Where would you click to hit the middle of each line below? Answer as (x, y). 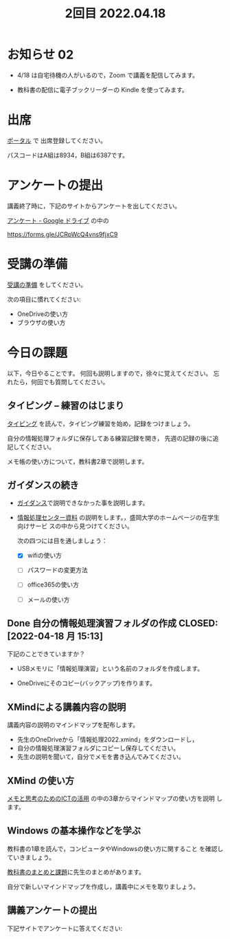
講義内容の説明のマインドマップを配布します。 (73, 725)
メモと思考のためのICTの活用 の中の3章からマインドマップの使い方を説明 (111, 798)
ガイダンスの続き (43, 485)
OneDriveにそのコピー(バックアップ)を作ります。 (87, 683)
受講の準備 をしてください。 (47, 284)
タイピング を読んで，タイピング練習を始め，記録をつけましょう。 (101, 423)
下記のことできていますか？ (46, 654)
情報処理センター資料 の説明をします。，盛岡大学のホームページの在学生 (118, 518)
